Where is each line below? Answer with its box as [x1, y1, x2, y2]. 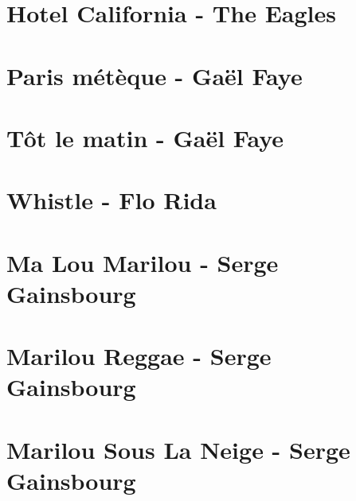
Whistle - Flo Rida [6, 184, 217, 216]
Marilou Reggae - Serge [6, 340, 272, 372]
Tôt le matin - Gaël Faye [6, 121, 284, 153]
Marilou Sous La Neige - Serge [6, 433, 350, 465]
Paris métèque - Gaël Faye [6, 59, 303, 91]
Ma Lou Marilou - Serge [6, 246, 279, 278]
